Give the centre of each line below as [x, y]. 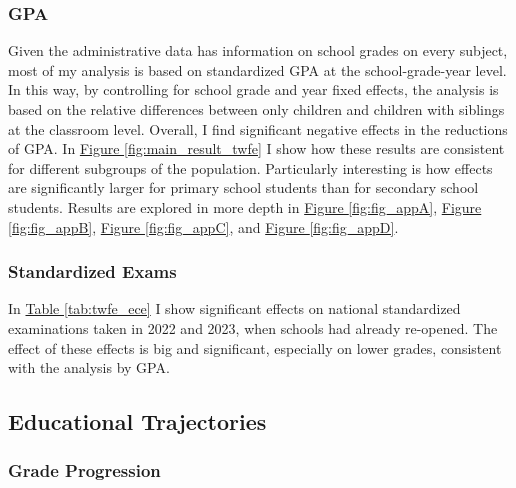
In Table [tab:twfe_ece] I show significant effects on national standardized [234, 308]
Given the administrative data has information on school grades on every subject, [258, 50]
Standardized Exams [92, 271]
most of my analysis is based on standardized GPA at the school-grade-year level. [257, 69]
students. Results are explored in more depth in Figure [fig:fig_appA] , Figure [245, 206]
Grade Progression [84, 470]
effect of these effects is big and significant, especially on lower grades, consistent [255, 347]
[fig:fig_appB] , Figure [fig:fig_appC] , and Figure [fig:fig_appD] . [203, 226]
